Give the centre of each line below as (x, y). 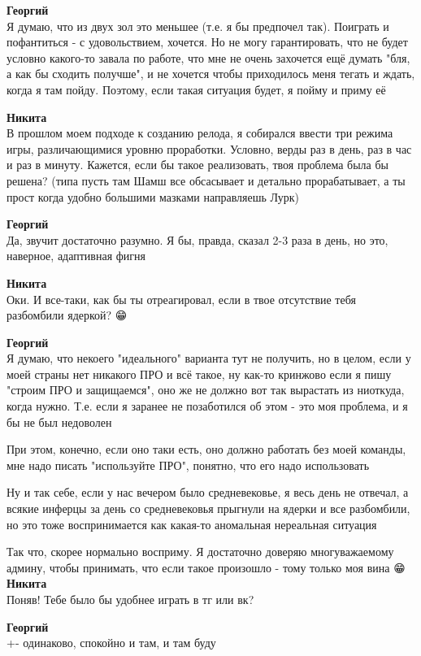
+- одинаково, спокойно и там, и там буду (111, 643)
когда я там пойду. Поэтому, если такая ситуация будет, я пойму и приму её (196, 89)
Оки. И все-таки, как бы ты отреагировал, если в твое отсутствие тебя (181, 299)
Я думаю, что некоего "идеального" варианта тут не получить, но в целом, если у (209, 358)
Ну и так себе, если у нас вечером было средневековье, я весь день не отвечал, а (208, 492)
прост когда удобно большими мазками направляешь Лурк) (153, 196)
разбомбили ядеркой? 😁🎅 (69, 315)
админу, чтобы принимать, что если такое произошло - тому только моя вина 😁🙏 (208, 567)
